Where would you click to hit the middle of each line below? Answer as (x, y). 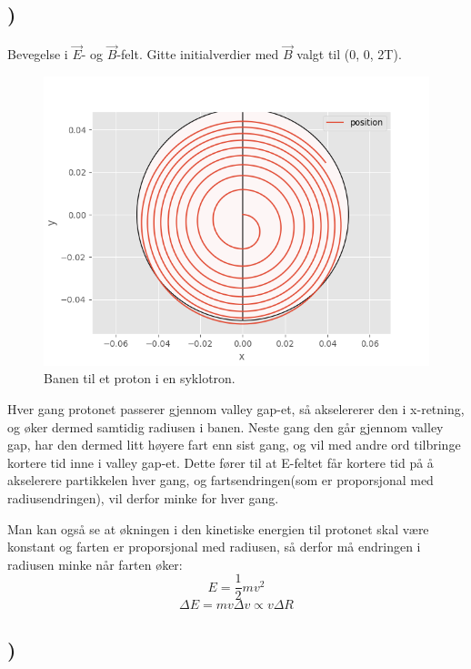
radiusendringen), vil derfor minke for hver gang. (143, 497)
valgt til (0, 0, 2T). (349, 54)
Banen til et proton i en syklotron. (140, 378)
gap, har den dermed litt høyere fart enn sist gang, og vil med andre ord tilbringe (234, 445)
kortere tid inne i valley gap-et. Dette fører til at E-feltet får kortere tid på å (220, 462)
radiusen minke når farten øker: (95, 564)
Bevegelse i (38, 54)
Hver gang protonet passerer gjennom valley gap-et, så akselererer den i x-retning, (236, 409)
